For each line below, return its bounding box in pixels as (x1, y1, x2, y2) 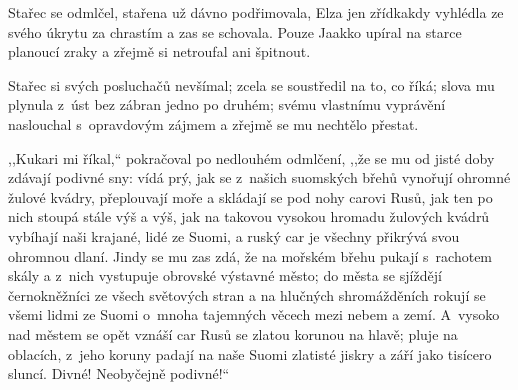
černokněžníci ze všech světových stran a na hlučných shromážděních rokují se (8, 284, 486, 305)
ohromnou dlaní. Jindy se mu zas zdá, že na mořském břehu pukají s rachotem (8, 245, 493, 266)
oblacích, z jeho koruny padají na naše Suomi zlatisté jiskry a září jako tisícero (8, 343, 492, 364)
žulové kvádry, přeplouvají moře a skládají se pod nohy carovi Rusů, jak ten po (8, 186, 493, 207)
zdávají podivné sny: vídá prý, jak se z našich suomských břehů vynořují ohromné (8, 167, 511, 188)
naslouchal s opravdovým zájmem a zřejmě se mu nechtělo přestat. (8, 113, 419, 134)
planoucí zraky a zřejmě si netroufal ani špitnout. (8, 41, 311, 62)
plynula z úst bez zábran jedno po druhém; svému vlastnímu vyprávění (8, 94, 446, 115)
